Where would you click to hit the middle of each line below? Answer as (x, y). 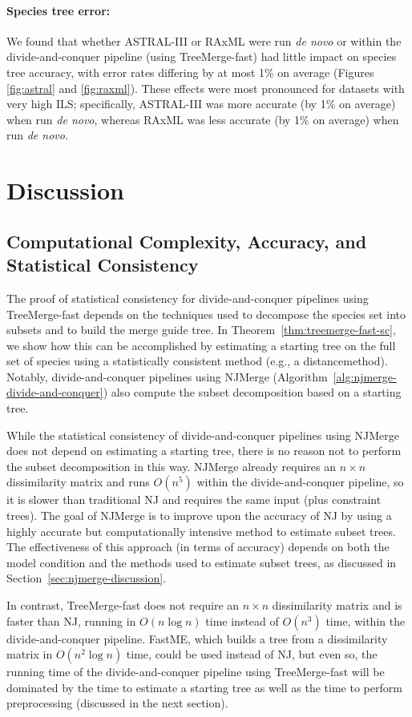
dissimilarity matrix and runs (78, 482)
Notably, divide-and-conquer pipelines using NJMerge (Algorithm (167, 376)
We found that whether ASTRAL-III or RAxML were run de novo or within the (204, 40)
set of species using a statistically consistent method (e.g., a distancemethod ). (197, 361)
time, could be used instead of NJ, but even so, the (252, 654)
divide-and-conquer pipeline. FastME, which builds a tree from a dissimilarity (197, 638)
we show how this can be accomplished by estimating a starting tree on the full (201, 345)
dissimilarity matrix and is (337, 605)
